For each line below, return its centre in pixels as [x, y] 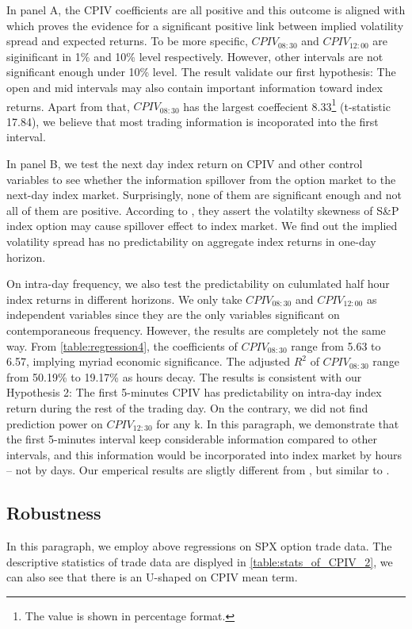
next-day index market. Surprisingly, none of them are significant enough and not [204, 195]
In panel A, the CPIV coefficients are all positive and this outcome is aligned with [206, 10]
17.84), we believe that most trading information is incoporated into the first [193, 121]
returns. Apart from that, [68, 106]
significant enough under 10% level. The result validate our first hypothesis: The [201, 72]
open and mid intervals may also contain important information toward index [195, 87]
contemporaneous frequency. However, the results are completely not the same [196, 330]
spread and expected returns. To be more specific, [127, 41]
